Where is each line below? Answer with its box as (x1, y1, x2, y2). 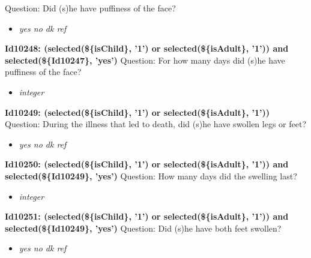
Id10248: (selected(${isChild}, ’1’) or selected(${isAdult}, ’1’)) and (5, 42, 289, 55)
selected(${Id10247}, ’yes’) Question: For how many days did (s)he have (5, 53, 285, 66)
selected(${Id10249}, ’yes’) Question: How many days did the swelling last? (5, 169, 297, 182)
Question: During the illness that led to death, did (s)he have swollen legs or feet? (5, 118, 306, 130)
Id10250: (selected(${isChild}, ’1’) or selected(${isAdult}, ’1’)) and (5, 158, 289, 170)
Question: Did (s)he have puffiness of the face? (5, 2, 176, 14)
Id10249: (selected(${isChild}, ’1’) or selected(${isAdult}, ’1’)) (5, 106, 270, 118)
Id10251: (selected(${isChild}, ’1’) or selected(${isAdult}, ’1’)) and (5, 210, 289, 223)
